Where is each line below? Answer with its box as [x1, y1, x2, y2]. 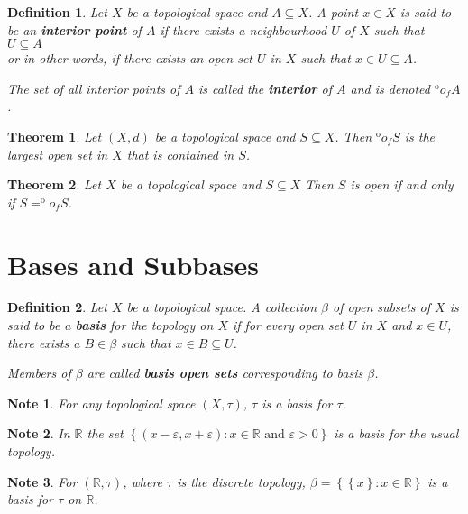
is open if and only [350, 175, 454, 194]
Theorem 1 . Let [7, 126, 102, 145]
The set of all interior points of [7, 78, 180, 97]
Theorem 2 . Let [7, 175, 102, 194]
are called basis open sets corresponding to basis [87, 363, 363, 382]
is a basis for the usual [334, 424, 459, 443]
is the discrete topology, [177, 472, 306, 491]
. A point [307, 3, 359, 21]
